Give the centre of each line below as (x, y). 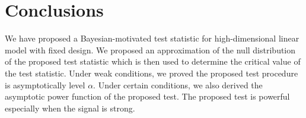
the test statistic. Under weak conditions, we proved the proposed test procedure (152, 73)
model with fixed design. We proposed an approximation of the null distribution (150, 50)
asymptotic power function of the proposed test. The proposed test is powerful (147, 96)
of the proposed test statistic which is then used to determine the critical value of (153, 61)
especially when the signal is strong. (70, 108)
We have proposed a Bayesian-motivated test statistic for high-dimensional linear (152, 38)
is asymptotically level (45, 84)
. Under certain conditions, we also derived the (178, 84)
